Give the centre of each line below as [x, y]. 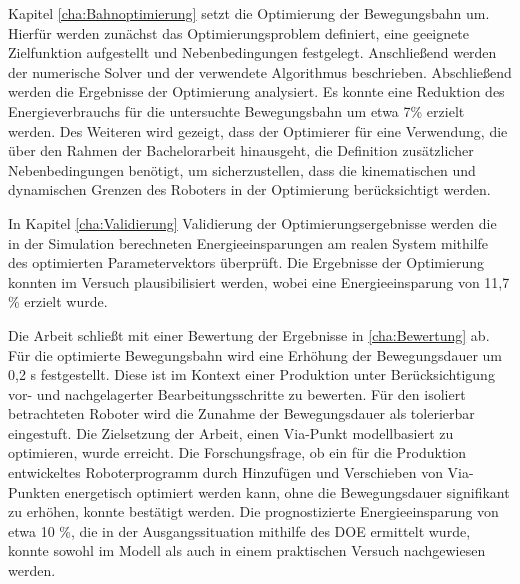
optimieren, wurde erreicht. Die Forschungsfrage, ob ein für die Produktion [237, 452]
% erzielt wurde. [58, 301]
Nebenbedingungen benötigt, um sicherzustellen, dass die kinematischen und [242, 169]
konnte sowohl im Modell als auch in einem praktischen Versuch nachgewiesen [247, 550]
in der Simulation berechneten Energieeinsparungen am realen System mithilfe [248, 242]
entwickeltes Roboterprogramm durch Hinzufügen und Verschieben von [225, 472]
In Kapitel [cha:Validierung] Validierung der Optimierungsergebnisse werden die [252, 222]
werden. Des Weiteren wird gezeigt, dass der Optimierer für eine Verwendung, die [258, 130]
